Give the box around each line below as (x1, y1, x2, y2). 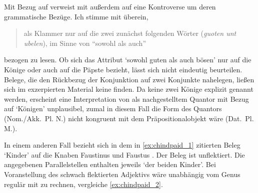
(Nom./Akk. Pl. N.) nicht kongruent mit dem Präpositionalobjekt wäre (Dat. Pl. (4, 113, 254, 123)
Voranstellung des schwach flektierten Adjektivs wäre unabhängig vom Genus (4, 169, 240, 179)
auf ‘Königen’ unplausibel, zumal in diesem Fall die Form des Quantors (4, 103, 222, 114)
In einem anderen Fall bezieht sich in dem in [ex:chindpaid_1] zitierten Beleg (4, 140, 240, 150)
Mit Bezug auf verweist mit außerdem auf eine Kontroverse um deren (4, 1, 216, 11)
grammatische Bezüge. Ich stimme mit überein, (4, 11, 148, 21)
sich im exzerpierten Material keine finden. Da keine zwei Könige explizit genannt (4, 84, 253, 94)
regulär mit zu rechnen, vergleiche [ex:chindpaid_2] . (4, 179, 163, 189)
